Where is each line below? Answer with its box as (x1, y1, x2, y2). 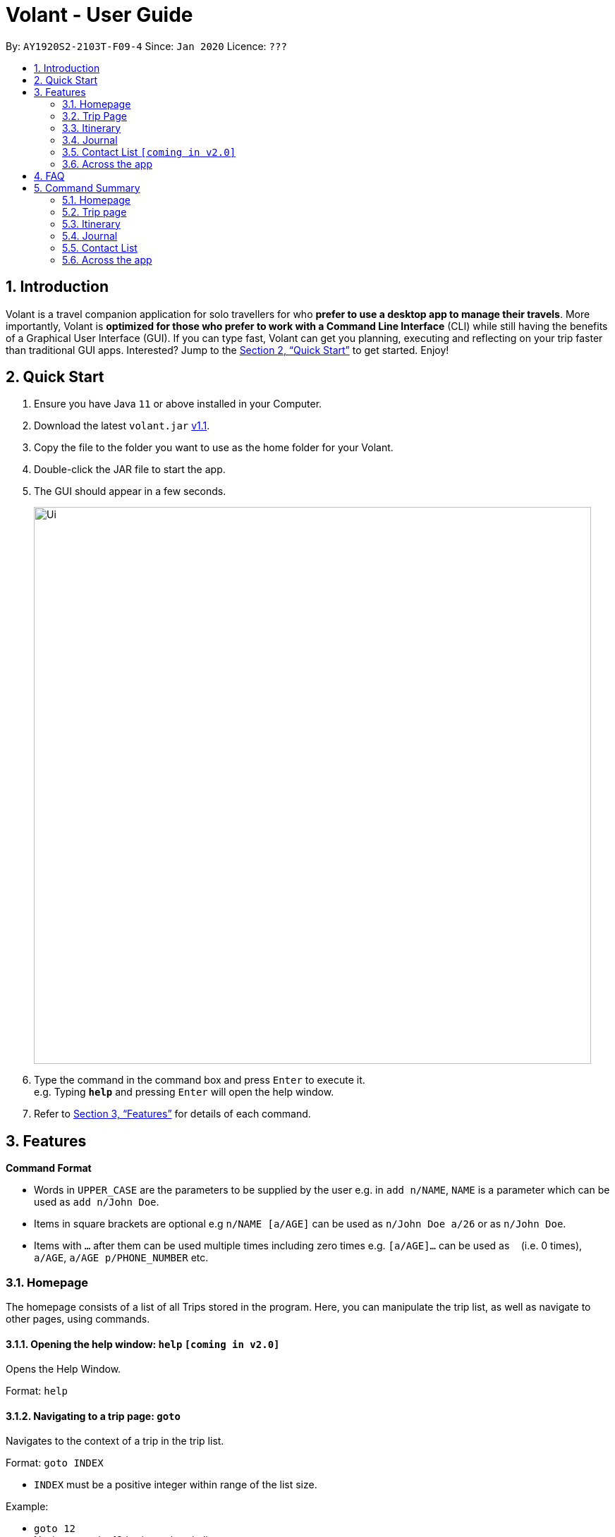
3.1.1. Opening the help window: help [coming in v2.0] (6, 1337, 280, 1350)
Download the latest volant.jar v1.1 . (34, 420, 210, 432)
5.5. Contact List (62, 241, 138, 254)
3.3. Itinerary (62, 121, 121, 134)
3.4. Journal (62, 133, 118, 146)
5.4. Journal (62, 229, 118, 242)
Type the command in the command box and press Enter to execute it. (34, 1074, 365, 1086)
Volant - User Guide (6, 3, 193, 27)
